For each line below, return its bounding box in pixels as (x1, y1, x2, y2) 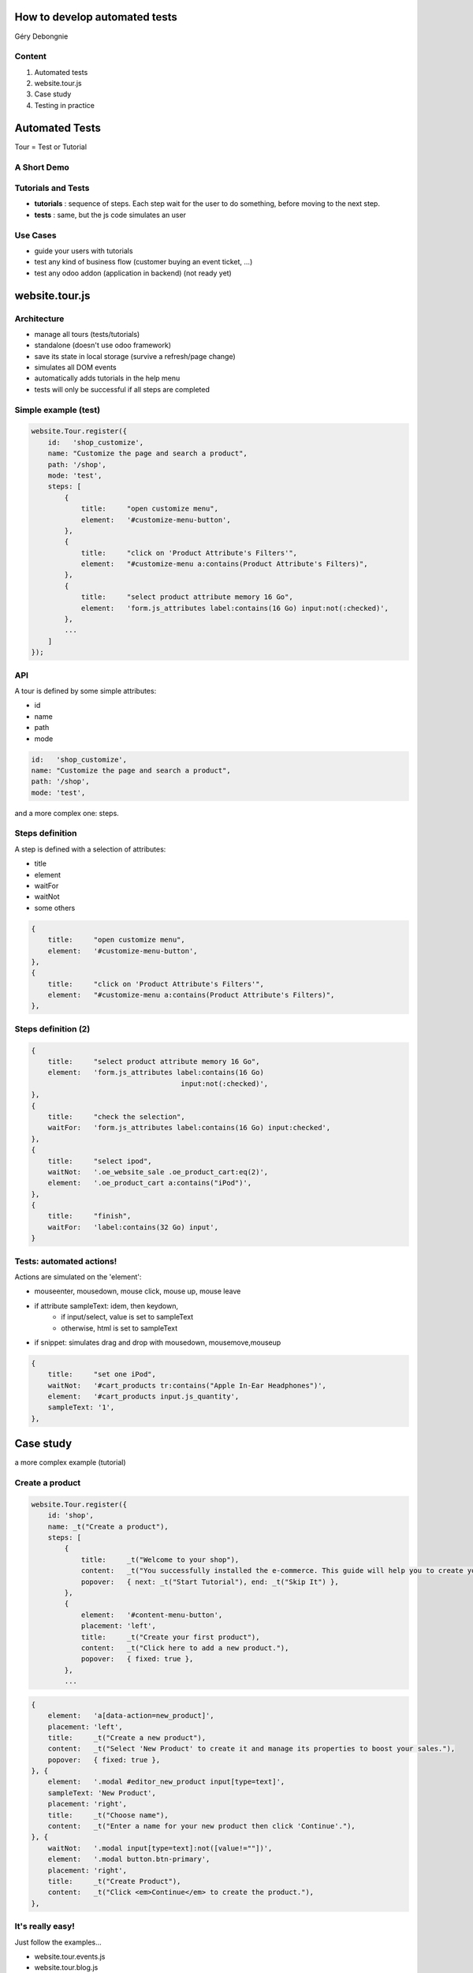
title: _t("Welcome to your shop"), (80, 1555, 240, 1564)
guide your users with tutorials (34, 245, 133, 256)
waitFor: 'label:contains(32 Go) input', (47, 1222, 218, 1231)
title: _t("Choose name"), (47, 1810, 169, 1819)
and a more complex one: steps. (14, 808, 120, 818)
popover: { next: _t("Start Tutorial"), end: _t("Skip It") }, (80, 1577, 339, 1586)
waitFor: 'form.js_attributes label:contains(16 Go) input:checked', (47, 1123, 331, 1133)
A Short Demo (14, 162, 70, 173)
